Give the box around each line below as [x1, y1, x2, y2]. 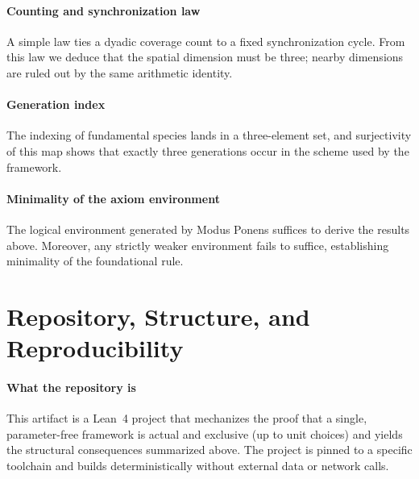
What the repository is [6, 378, 136, 395]
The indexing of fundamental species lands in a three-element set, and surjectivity [6, 127, 412, 144]
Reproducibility [6, 331, 184, 364]
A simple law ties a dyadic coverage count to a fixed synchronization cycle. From [6, 32, 405, 49]
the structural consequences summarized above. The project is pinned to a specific [6, 441, 413, 458]
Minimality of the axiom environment [6, 190, 220, 206]
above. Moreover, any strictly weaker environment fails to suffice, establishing [6, 236, 389, 253]
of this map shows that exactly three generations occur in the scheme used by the [6, 142, 409, 159]
